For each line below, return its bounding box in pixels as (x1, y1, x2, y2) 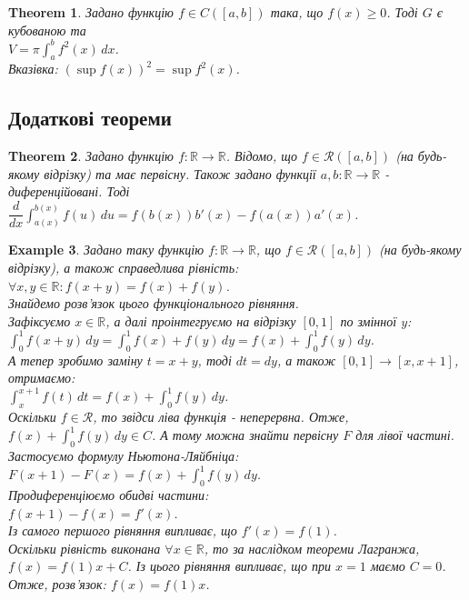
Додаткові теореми (8, 104, 172, 132)
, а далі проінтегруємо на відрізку (105, 311, 296, 330)
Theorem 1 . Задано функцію (8, 3, 174, 21)
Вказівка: (8, 59, 58, 78)
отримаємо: (8, 368, 75, 387)
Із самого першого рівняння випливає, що (8, 521, 237, 540)
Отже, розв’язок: (8, 574, 106, 593)
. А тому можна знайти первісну (151, 425, 339, 445)
